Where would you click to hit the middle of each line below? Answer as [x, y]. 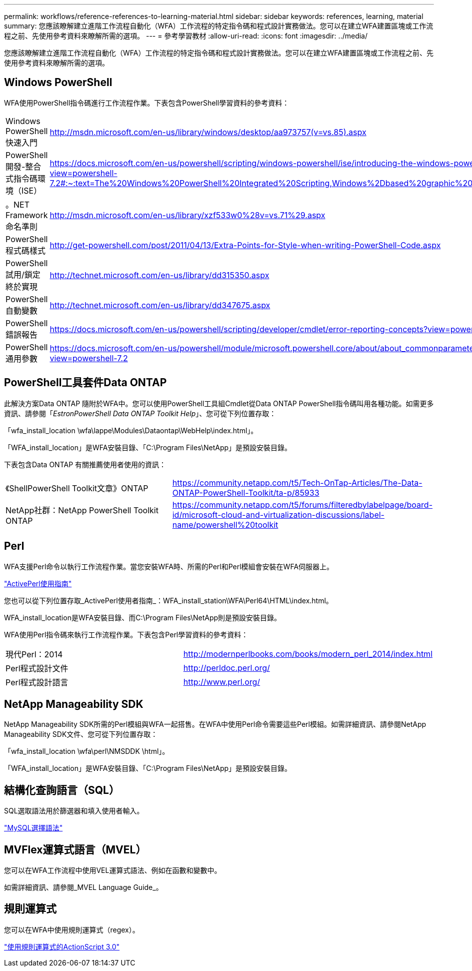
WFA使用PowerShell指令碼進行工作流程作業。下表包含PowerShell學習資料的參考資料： [147, 103]
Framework [27, 215]
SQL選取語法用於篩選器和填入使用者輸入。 [74, 811]
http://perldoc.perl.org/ [226, 668]
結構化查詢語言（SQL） [62, 790]
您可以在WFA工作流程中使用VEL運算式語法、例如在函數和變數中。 [113, 870]
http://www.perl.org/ [222, 682]
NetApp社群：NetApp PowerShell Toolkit [82, 510]
